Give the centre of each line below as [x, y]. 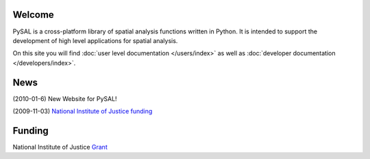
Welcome [33, 15]
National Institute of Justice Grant [60, 147]
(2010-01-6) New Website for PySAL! [65, 98]
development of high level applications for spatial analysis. [95, 40]
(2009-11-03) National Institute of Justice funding [83, 111]
